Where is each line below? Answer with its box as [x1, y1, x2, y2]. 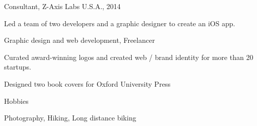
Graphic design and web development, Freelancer [4, 35, 155, 45]
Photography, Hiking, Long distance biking [4, 112, 136, 123]
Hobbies [4, 95, 29, 106]
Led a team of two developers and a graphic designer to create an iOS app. [4, 18, 235, 28]
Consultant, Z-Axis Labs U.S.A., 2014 [4, 1, 121, 11]
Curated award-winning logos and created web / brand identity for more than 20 [4, 51, 253, 62]
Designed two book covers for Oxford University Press [4, 78, 171, 89]
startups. [4, 61, 31, 72]
